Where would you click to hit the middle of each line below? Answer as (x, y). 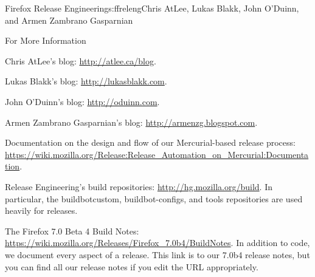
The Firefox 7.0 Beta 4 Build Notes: (72, 231)
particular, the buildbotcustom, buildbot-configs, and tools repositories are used (154, 198)
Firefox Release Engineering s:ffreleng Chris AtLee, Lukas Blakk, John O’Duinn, (152, 8)
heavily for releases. (41, 210)
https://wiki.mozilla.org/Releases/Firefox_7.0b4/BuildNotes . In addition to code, (157, 243)
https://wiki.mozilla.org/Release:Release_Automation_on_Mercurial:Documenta (157, 154)
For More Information (46, 40)
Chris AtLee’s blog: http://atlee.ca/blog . (81, 60)
